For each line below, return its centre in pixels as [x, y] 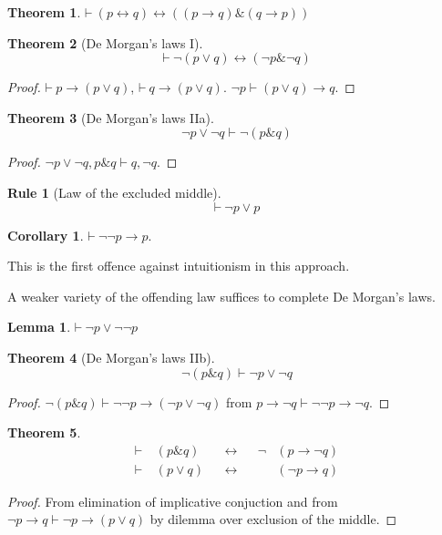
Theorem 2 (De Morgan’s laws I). [105, 42]
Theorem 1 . [44, 12]
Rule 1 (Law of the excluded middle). [114, 192]
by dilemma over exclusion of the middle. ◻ [273, 519]
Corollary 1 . [46, 235]
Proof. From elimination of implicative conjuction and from [173, 501]
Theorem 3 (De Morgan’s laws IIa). [111, 117]
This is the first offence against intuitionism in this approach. [179, 266]
